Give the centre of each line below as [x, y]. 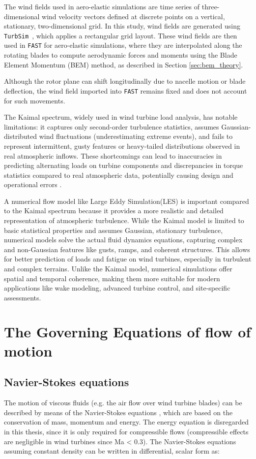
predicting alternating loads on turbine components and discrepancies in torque [124, 165]
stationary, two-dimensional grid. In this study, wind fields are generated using [122, 26]
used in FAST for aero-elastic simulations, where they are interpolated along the [123, 45]
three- [211, 6]
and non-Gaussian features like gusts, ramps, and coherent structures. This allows [127, 249]
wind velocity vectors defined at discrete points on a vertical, [133, 16]
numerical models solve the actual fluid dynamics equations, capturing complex [123, 240]
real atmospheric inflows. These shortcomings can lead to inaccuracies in [113, 155]
